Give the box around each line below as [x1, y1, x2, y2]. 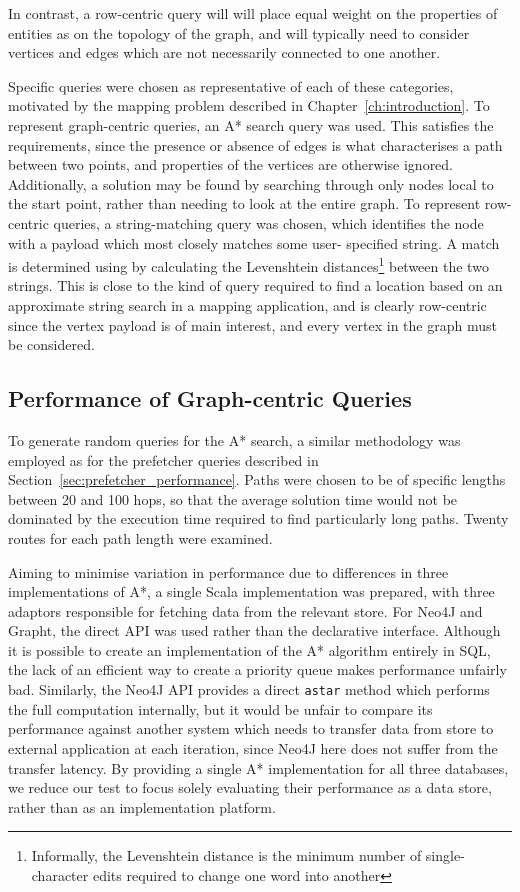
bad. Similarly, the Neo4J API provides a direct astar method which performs [8, 679, 490, 700]
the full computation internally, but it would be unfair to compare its [8, 698, 433, 719]
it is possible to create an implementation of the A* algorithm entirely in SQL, [8, 639, 491, 660]
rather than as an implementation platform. [8, 796, 276, 817]
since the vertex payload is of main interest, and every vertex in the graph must [8, 314, 497, 335]
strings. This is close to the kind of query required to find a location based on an [8, 275, 503, 296]
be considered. [8, 334, 95, 355]
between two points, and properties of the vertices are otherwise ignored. [8, 154, 454, 175]
